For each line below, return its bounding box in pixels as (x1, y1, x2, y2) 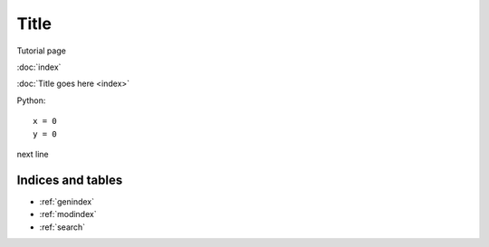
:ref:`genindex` (39, 195, 95, 207)
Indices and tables (16, 172, 123, 187)
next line (16, 148, 49, 159)
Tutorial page (16, 45, 67, 56)
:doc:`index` (16, 62, 62, 72)
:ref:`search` (39, 222, 86, 233)
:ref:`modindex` (39, 209, 97, 220)
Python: (16, 95, 46, 106)
